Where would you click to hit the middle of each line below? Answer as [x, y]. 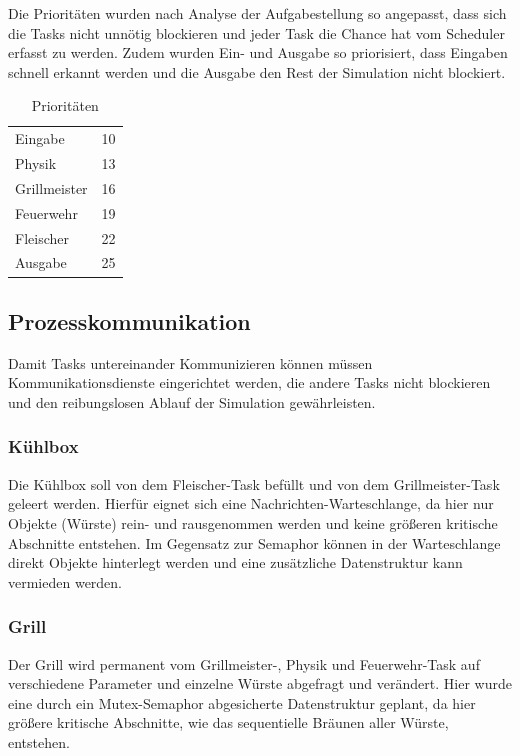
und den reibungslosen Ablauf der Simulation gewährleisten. [192, 401]
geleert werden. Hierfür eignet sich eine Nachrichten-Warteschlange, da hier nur [251, 503]
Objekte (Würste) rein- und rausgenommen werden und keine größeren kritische [253, 522]
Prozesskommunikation [129, 320]
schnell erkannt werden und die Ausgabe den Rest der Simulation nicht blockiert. [257, 71]
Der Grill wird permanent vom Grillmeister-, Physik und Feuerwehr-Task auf [244, 663]
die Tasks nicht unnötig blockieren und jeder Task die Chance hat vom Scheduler [256, 32]
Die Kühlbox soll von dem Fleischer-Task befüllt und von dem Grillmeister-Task [254, 483]
